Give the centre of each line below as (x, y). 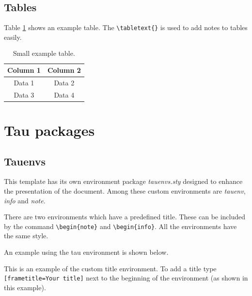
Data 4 (64, 94)
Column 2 (64, 70)
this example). (25, 287)
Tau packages (49, 130)
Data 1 (24, 82)
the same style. (26, 236)
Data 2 (64, 82)
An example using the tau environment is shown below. (86, 252)
